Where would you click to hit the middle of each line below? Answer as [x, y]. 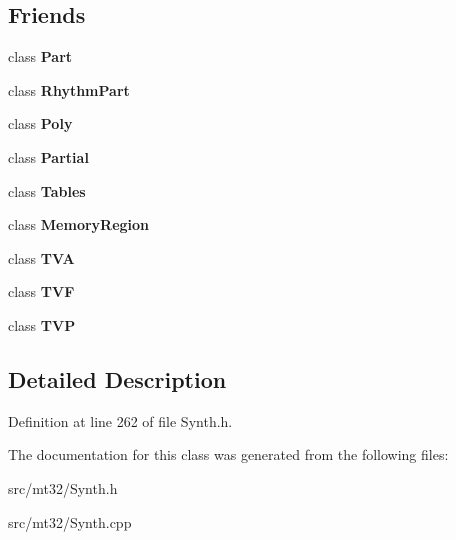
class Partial [48, 156]
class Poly [40, 123]
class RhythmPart [69, 89]
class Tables [47, 190]
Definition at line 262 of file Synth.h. [120, 420]
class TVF [41, 291]
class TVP [42, 324]
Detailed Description [117, 378]
